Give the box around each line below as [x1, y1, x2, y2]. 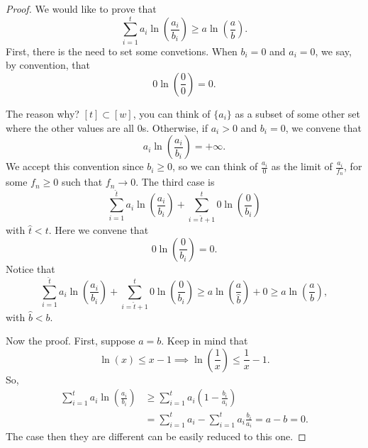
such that [61, 174, 103, 189]
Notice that [6, 261, 55, 276]
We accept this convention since [6, 159, 144, 174]
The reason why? [6, 106, 79, 121]
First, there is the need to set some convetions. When [6, 43, 238, 58]
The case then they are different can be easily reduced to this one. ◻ [6, 429, 306, 444]
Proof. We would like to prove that [6, 1, 157, 16]
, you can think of [133, 106, 211, 121]
